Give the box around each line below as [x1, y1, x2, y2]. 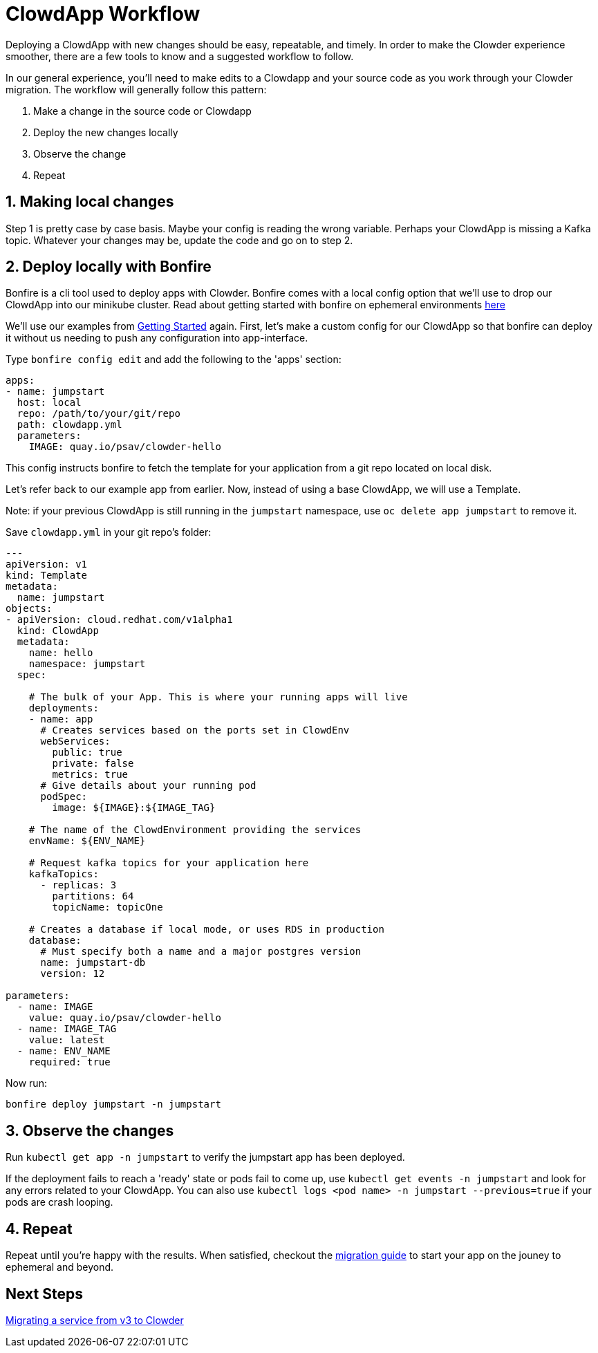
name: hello [28, 647, 93, 659]
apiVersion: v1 [6, 559, 88, 570]
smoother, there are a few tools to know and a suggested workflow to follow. [6, 50, 354, 62]
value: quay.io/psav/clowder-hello [28, 1012, 221, 1024]
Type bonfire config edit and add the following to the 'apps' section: [6, 353, 342, 366]
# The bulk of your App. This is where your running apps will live [28, 691, 408, 703]
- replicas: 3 [40, 879, 117, 891]
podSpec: [40, 791, 88, 803]
